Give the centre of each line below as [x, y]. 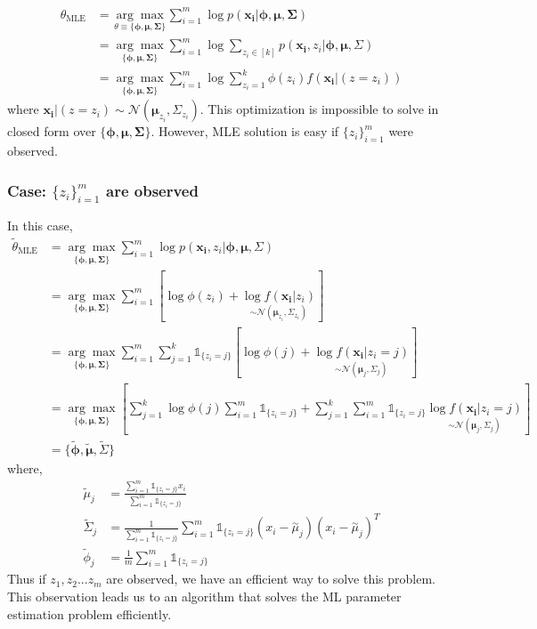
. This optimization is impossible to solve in [319, 109]
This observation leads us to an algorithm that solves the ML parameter [204, 597]
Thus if [27, 579]
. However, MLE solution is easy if [245, 131]
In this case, [40, 226]
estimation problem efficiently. [89, 613]
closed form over [52, 131]
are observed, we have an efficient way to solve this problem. [271, 579]
